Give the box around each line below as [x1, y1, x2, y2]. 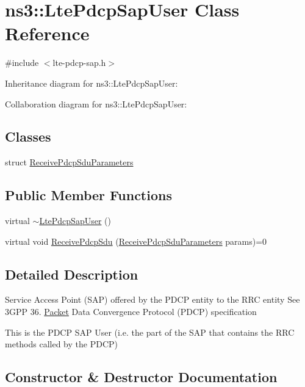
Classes [5, 127, 51, 146]
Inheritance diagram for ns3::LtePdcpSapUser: [5, 76, 178, 89]
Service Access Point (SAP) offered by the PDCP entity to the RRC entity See [5, 293, 300, 306]
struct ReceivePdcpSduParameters [5, 156, 134, 168]
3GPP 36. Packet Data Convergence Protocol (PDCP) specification [5, 305, 257, 318]
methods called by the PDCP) [5, 338, 118, 350]
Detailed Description [5, 264, 138, 283]
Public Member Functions [5, 186, 172, 204]
